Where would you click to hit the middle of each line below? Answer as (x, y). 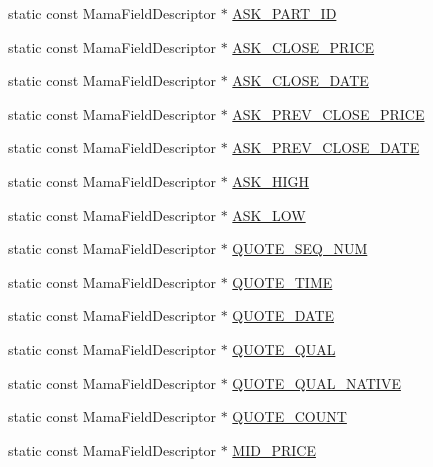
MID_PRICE (274, 449)
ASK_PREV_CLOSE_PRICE (328, 113)
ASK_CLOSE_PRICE (303, 46)
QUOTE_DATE (283, 315)
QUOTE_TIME (282, 281)
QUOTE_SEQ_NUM (300, 248)
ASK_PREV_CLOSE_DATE (326, 147)
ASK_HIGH (271, 180)
